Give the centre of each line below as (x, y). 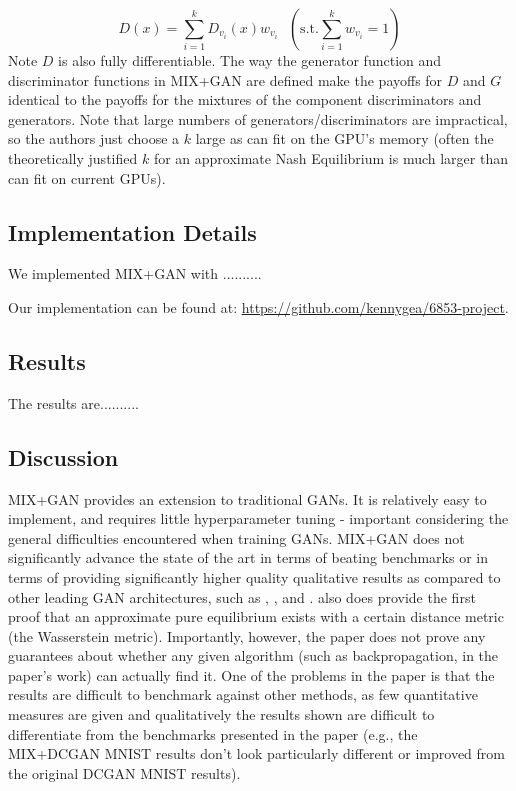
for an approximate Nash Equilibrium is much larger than (330, 157)
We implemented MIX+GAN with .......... (135, 273)
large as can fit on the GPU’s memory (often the (344, 138)
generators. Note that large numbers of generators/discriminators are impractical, (258, 118)
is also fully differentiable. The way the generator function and (250, 60)
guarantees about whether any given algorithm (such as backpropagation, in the (253, 655)
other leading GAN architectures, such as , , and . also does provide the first (242, 596)
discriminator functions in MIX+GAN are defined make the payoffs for (225, 79)
